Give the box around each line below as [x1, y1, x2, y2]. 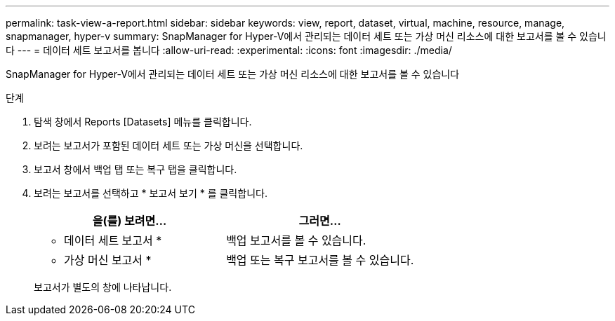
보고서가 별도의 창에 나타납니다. [34, 281, 172, 293]
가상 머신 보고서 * [64, 253, 152, 267]
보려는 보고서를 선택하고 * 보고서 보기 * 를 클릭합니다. [34, 187, 267, 199]
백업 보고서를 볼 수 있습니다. [226, 233, 366, 247]
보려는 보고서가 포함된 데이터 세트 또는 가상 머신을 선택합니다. [34, 139, 303, 151]
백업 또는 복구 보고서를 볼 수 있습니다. [226, 253, 414, 267]
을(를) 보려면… [92, 214, 167, 228]
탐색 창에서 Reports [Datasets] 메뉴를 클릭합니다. [34, 116, 252, 128]
